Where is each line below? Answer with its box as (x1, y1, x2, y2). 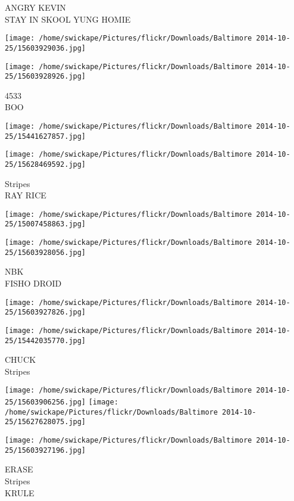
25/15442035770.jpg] (5, 336, 86, 345)
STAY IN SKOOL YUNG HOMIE (5, 13, 131, 25)
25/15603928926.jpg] (5, 72, 86, 81)
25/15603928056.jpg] (5, 248, 86, 257)
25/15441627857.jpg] (5, 132, 86, 141)
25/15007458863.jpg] (5, 220, 86, 229)
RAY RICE (5, 189, 46, 201)
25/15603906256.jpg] (5, 398, 86, 407)
